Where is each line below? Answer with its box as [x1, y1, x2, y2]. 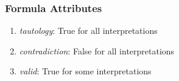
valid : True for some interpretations [19, 65, 152, 77]
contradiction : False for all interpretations [19, 44, 175, 57]
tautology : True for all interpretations [19, 24, 158, 37]
